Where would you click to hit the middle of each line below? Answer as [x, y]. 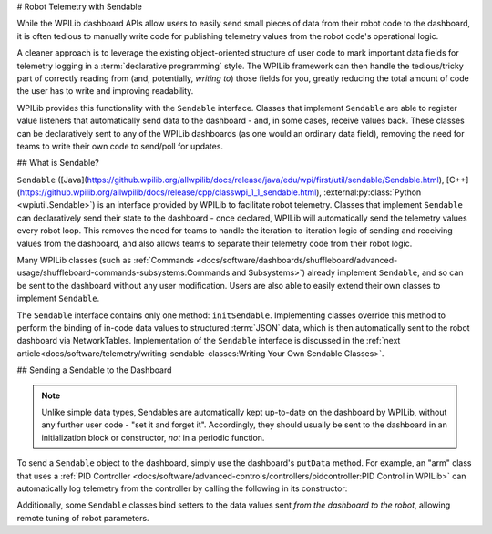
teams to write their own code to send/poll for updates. [120, 146]
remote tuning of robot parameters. [83, 518]
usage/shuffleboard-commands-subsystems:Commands [123, 272]
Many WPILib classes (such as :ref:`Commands [106, 261]
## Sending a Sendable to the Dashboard [94, 370]
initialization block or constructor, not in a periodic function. [153, 437]
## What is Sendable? [58, 163]
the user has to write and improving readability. [105, 91]
